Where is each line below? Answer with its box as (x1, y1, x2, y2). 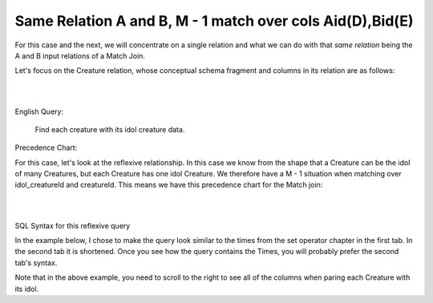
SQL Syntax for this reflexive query (14, 220, 131, 230)
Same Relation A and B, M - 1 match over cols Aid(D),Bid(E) (14, 12, 414, 30)
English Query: (14, 107, 64, 116)
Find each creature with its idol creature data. (34, 124, 185, 134)
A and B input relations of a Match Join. (14, 50, 146, 60)
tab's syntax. (14, 257, 58, 268)
